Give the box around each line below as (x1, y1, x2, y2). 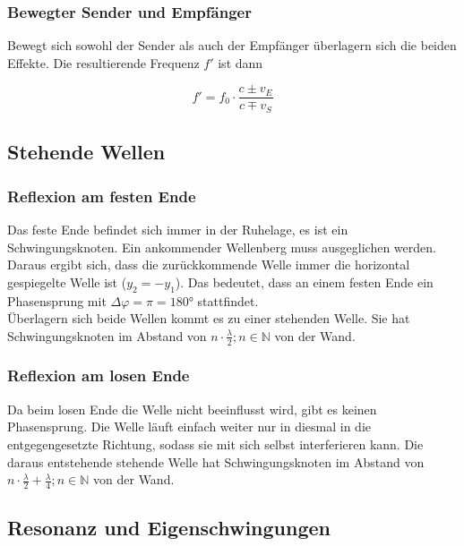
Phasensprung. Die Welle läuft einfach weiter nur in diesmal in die (7, 417, 371, 436)
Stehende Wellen (7, 138, 166, 166)
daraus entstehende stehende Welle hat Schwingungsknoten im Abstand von (7, 452, 425, 471)
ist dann (218, 53, 263, 72)
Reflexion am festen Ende (7, 184, 196, 207)
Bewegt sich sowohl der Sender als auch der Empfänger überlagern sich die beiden (7, 36, 457, 55)
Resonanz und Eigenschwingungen (7, 514, 331, 542)
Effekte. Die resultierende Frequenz (7, 53, 200, 72)
